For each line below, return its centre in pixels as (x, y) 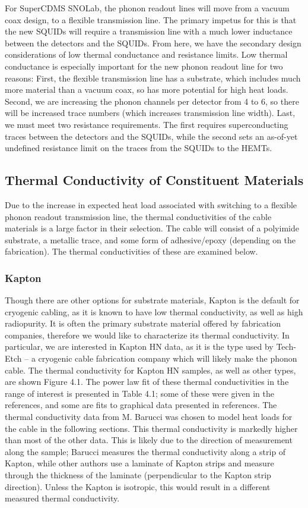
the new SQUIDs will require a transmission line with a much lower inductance (149, 31)
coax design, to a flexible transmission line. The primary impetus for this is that (151, 19)
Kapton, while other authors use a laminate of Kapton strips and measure (139, 463)
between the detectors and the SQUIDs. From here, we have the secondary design (153, 43)
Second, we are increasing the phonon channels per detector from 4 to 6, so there (152, 101)
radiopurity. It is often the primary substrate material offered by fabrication (143, 323)
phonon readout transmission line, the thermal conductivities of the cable (138, 216)
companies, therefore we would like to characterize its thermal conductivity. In (147, 335)
